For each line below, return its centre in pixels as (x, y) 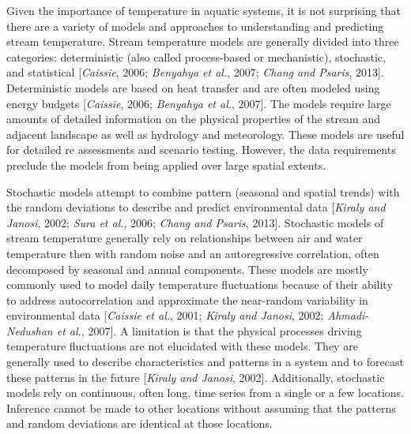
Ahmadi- (348, 315)
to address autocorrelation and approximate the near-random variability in (187, 299)
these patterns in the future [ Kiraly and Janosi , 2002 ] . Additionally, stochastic (196, 377)
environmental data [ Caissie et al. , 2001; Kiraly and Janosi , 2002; (165, 315)
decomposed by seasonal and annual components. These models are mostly (187, 269)
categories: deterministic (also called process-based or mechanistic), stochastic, (196, 56)
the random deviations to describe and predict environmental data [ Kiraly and (196, 207)
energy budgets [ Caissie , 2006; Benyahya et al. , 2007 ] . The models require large (199, 103)
